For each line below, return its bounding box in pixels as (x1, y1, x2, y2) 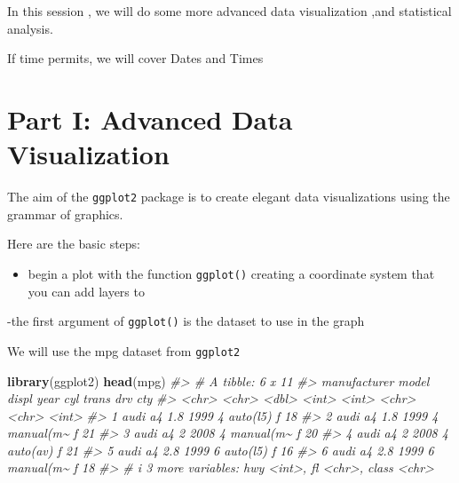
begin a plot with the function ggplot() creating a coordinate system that (28, 264, 435, 282)
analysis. (7, 19, 53, 37)
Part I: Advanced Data (7, 100, 293, 137)
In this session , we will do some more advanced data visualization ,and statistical (7, 2, 452, 20)
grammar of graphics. (7, 204, 123, 223)
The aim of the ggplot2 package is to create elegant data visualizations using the (7, 187, 450, 206)
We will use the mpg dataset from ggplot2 (7, 341, 241, 360)
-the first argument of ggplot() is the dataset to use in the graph (7, 312, 365, 330)
